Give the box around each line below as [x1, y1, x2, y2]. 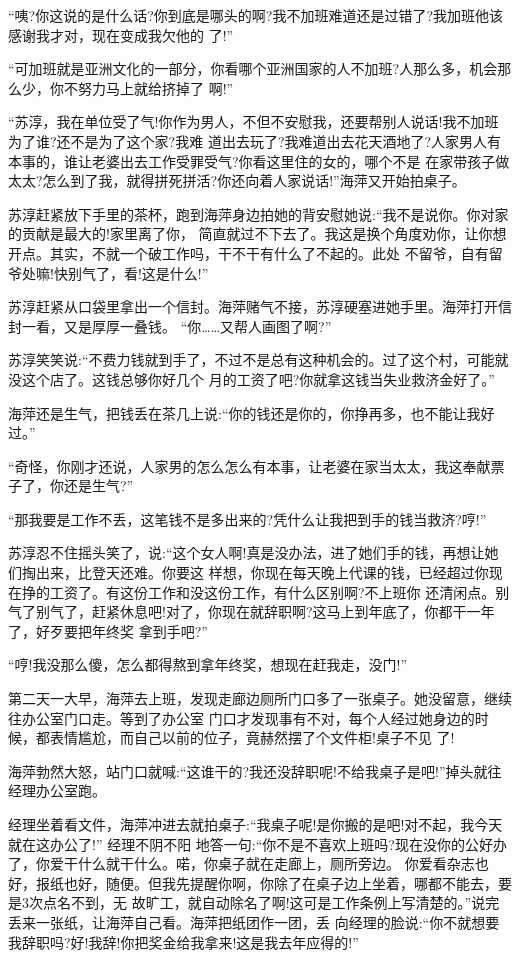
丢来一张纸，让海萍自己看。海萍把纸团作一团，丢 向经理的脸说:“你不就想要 [8, 911, 500, 932]
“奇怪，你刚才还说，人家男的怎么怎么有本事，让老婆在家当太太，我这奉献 [8, 455, 491, 476]
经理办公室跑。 [8, 780, 106, 801]
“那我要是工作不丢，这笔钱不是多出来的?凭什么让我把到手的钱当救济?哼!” [8, 508, 487, 529]
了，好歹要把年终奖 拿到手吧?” [8, 620, 208, 641]
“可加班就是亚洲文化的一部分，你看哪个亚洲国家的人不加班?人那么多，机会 [8, 58, 498, 79]
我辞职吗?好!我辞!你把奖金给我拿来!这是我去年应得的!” [8, 931, 359, 952]
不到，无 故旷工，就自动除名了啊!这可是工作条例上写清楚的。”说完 [70, 892, 500, 913]
